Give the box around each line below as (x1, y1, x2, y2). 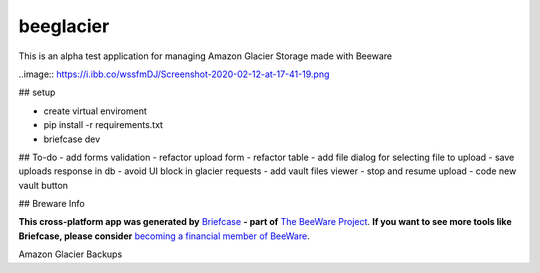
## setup (18, 86, 56, 99)
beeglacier (18, 15, 110, 37)
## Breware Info (18, 198, 85, 210)
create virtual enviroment (43, 105, 147, 117)
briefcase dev (43, 133, 101, 145)
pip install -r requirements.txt (43, 119, 164, 131)
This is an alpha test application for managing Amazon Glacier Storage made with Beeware (18, 50, 393, 62)
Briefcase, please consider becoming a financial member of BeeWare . (18, 230, 310, 242)
